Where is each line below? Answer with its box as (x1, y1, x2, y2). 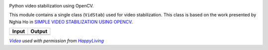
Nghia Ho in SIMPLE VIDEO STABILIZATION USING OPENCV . (9, 19, 133, 25)
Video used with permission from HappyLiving (9, 38, 104, 44)
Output (30, 28, 48, 35)
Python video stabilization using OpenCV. (9, 3, 94, 8)
